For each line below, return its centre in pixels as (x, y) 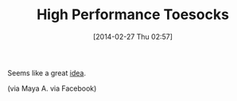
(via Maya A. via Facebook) (52, 88)
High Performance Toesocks (133, 15)
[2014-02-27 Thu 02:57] (133, 37)
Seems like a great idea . (47, 72)
